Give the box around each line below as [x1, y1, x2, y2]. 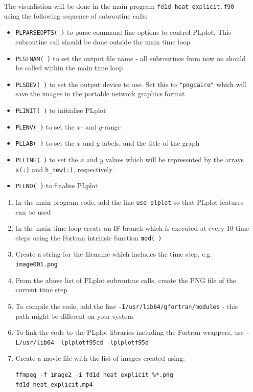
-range [102, 121, 121, 131]
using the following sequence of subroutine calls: [4, 10, 148, 21]
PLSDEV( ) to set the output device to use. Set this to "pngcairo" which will [15, 79, 247, 89]
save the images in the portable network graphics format [15, 88, 185, 99]
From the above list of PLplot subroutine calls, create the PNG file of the [15, 275, 236, 285]
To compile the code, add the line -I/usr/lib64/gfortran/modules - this [15, 301, 238, 311]
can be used [15, 206, 51, 217]
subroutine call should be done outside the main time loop [15, 36, 191, 46]
